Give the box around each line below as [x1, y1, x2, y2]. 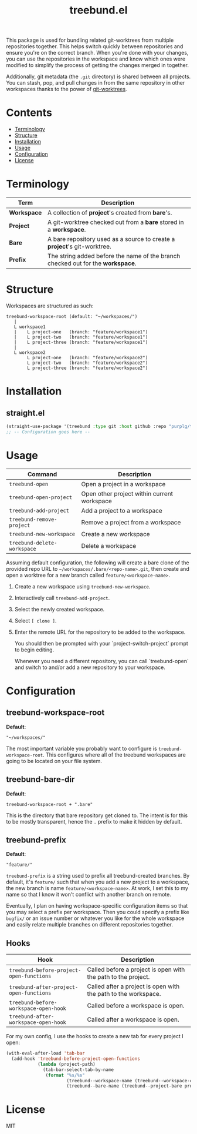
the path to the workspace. [87, 990, 161, 998]
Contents [6, 106, 53, 119]
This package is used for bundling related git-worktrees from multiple [6, 36, 174, 44]
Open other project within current [81, 489, 174, 497]
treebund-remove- [9, 516, 57, 523]
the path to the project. [87, 973, 150, 981]
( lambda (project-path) [37, 1061, 96, 1067]
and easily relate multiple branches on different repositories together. [6, 921, 173, 928]
